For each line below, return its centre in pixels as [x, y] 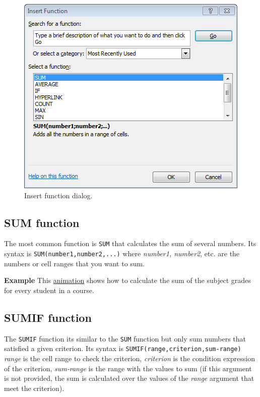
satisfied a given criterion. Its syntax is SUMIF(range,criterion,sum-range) [123, 348]
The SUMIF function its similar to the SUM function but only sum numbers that [125, 338]
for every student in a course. [49, 290]
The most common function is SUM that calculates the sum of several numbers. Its [130, 243]
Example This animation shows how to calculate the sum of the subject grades [127, 280]
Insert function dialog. [58, 195]
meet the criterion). [34, 388]
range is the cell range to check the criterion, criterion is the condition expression [129, 358]
